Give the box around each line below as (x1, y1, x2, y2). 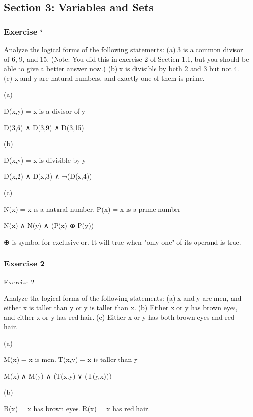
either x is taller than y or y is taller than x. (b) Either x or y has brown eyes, (4, 302, 238, 312)
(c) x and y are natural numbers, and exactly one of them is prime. (4, 73, 205, 83)
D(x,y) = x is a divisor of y (4, 105, 86, 115)
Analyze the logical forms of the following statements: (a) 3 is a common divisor (4, 44, 243, 54)
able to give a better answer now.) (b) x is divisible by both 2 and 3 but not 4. (4, 63, 239, 74)
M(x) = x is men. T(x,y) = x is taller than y (4, 354, 138, 364)
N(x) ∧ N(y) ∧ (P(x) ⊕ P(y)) (4, 220, 94, 230)
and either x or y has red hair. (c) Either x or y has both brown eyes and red (4, 312, 234, 322)
